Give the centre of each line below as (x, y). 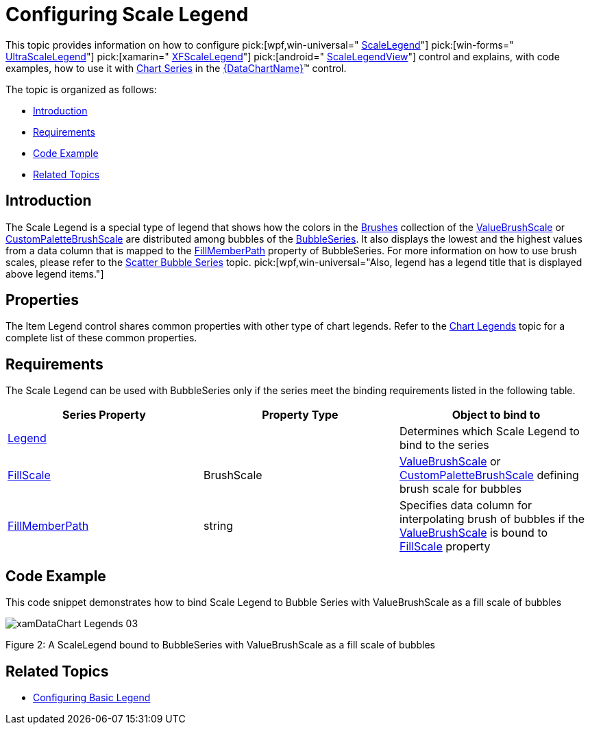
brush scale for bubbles (460, 489)
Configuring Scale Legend (127, 14)
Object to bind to (496, 415)
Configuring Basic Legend (92, 697)
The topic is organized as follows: (81, 89)
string (218, 526)
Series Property (104, 415)
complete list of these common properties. (101, 338)
